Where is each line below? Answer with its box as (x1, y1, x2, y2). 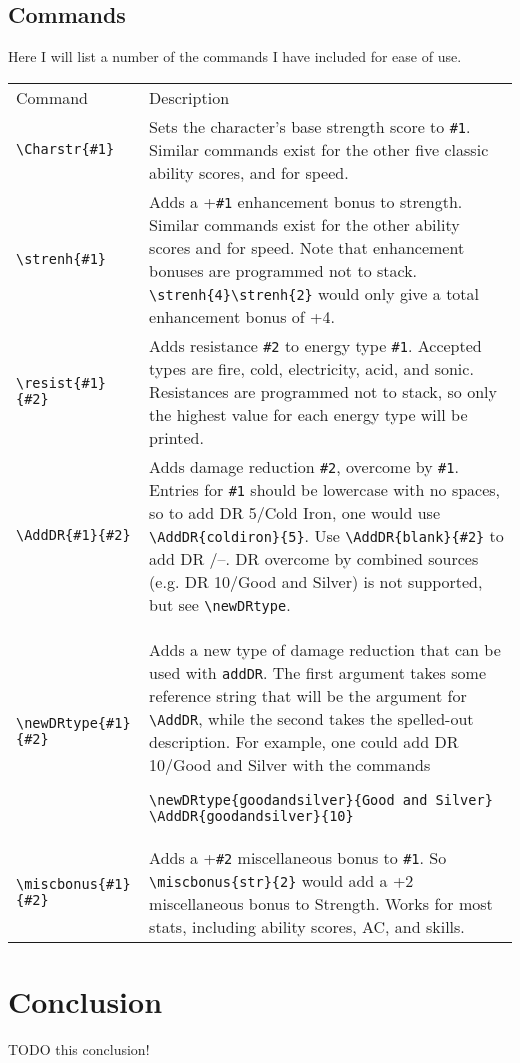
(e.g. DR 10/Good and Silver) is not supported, (149, 569, 483, 593)
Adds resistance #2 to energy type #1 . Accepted (149, 333, 482, 357)
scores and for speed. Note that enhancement (149, 235, 465, 259)
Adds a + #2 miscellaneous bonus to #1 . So (149, 845, 447, 869)
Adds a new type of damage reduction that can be (149, 637, 501, 661)
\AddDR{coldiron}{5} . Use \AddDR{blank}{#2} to (149, 523, 504, 547)
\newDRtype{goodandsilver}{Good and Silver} (149, 791, 493, 808)
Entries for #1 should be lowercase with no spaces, (149, 477, 501, 501)
